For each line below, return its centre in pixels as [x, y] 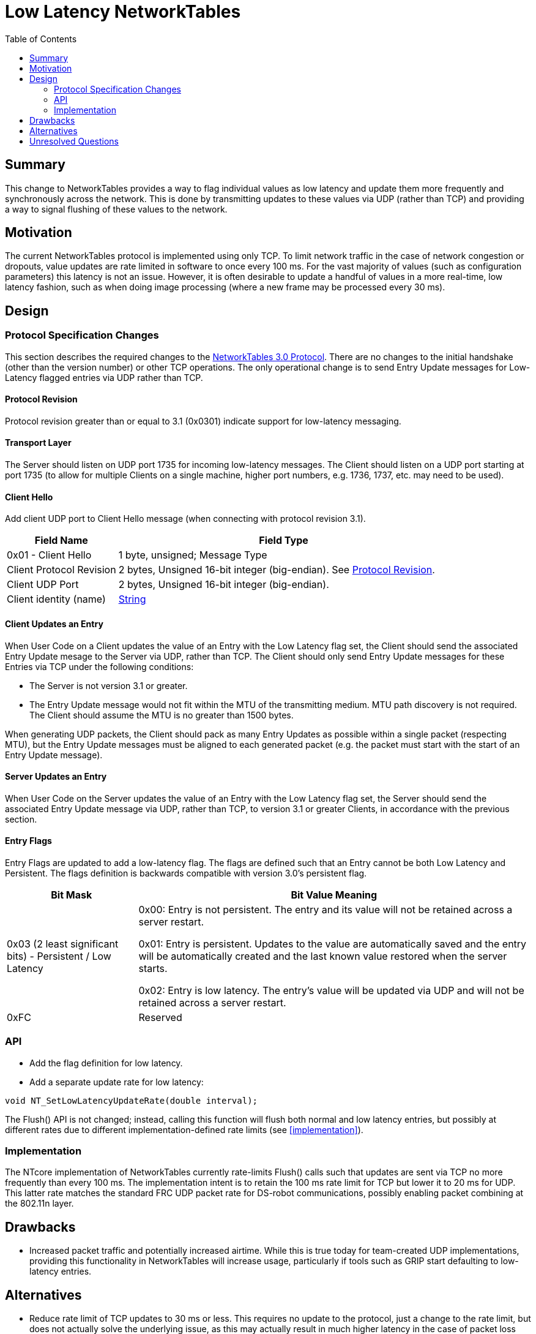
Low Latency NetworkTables [123, 12]
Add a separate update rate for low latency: [117, 1082]
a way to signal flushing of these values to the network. [116, 209]
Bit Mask [72, 895]
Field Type [284, 541]
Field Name [61, 541]
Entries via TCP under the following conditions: [99, 666]
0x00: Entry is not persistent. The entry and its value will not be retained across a [326, 909]
